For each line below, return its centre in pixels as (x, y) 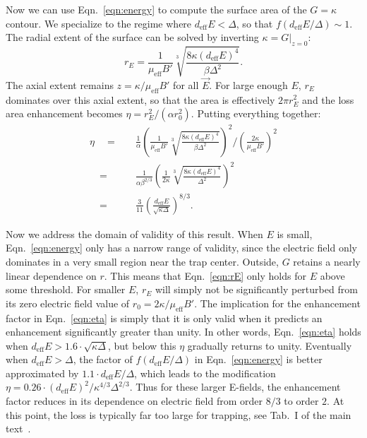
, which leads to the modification (205, 373)
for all (186, 84)
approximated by (42, 373)
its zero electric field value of (68, 303)
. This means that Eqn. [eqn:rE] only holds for (205, 275)
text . (18, 428)
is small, (295, 233)
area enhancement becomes (64, 113)
